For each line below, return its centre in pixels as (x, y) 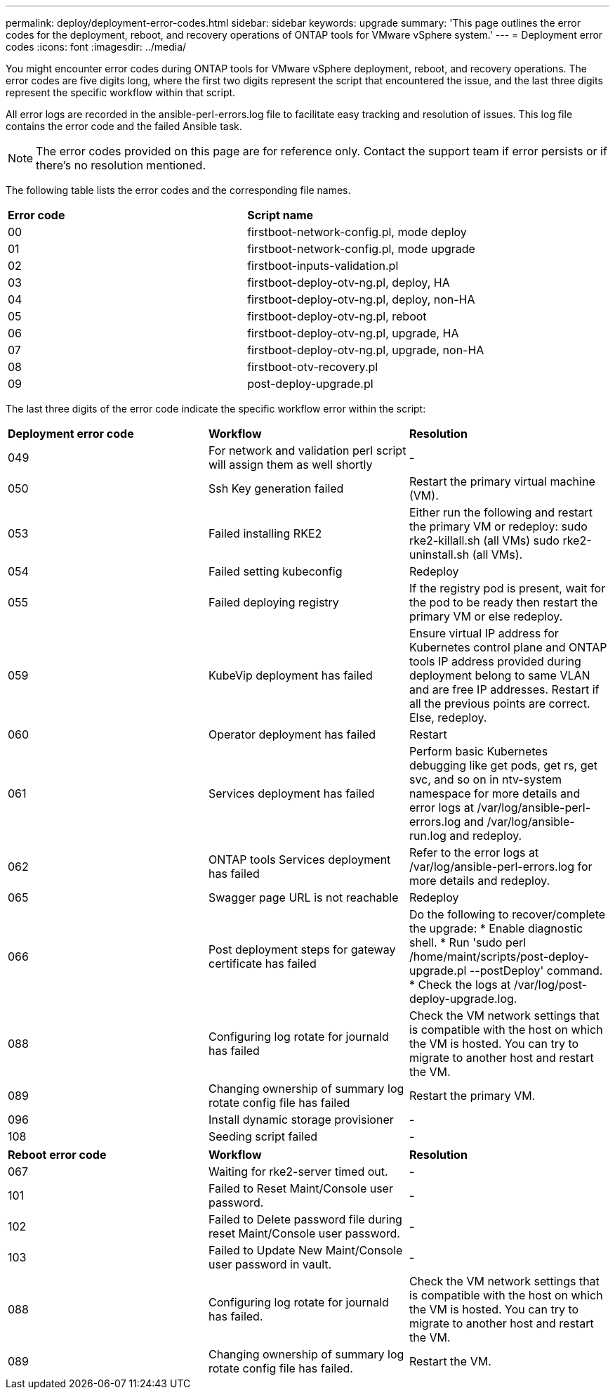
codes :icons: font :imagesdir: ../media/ (96, 47)
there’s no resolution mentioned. (121, 165)
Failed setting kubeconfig (275, 571)
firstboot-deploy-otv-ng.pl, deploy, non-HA (361, 299)
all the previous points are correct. (500, 703)
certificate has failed (262, 963)
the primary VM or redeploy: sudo (498, 526)
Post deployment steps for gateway (302, 949)
